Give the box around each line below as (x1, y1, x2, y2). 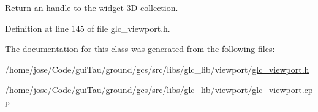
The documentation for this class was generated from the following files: (5, 42, 275, 55)
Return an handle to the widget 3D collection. (5, 1, 178, 13)
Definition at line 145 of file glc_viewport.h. (5, 21, 170, 34)
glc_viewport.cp (252, 83, 313, 96)
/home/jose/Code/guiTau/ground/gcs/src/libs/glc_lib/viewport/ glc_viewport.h (5, 62, 309, 75)
